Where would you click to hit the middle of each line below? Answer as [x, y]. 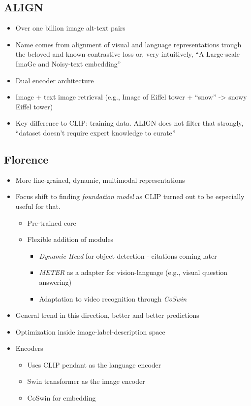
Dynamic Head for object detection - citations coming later [128, 255]
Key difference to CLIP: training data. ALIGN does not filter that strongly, [129, 123]
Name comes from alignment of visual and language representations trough [128, 44]
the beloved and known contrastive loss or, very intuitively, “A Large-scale [128, 54]
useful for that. [38, 206]
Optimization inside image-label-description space [90, 331]
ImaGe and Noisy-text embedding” [68, 63]
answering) [55, 282]
